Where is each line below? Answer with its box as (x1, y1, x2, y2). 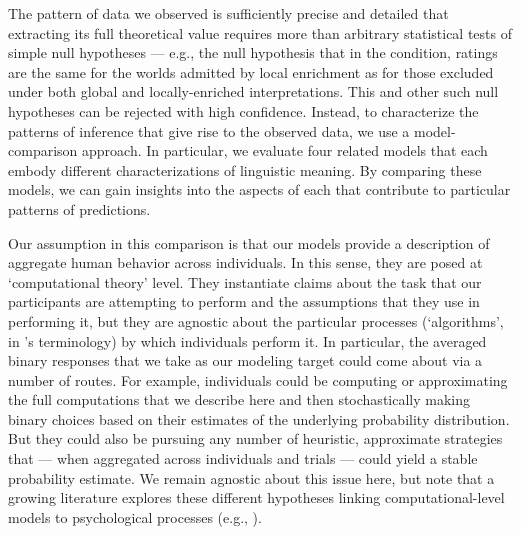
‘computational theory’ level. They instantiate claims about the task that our (8, 271, 482, 292)
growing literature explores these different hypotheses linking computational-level (8, 487, 505, 508)
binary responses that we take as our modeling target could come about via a (8, 350, 483, 371)
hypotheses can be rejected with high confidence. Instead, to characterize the (8, 100, 479, 121)
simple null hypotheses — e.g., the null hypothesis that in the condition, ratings (8, 42, 498, 63)
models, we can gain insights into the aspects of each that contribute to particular (8, 179, 511, 200)
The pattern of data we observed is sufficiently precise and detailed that (8, 3, 449, 23)
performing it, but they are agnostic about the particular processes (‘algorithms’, (8, 310, 504, 331)
